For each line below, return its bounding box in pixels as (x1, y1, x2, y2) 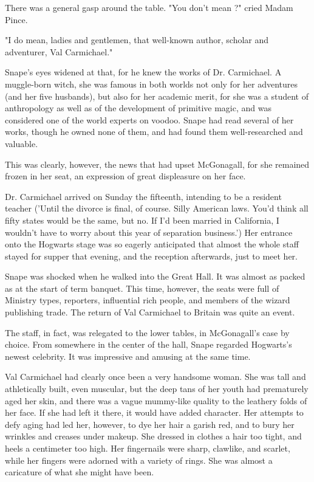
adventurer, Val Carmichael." (5, 45, 113, 58)
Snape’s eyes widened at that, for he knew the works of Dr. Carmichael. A (5, 66, 282, 78)
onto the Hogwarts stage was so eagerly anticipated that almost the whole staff (5, 238, 299, 250)
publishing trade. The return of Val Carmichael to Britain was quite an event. (5, 306, 295, 318)
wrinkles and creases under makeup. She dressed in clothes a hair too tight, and (5, 430, 302, 442)
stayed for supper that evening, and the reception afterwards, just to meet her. (5, 249, 298, 262)
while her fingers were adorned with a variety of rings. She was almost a (5, 453, 273, 466)
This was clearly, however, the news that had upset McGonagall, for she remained (5, 157, 310, 170)
